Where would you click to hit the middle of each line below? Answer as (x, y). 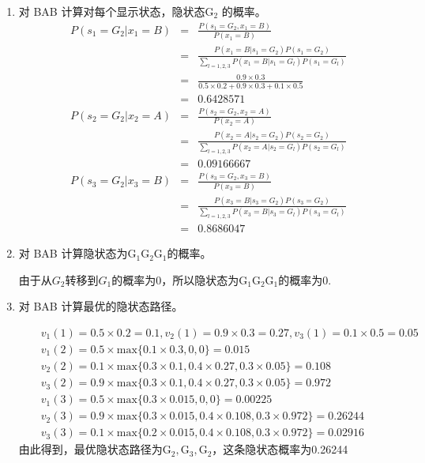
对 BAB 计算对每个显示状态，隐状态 (112, 11)
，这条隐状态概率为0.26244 (280, 449)
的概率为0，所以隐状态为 (175, 279)
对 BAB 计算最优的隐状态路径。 (101, 306)
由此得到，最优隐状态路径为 (90, 449)
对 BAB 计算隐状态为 (73, 253)
